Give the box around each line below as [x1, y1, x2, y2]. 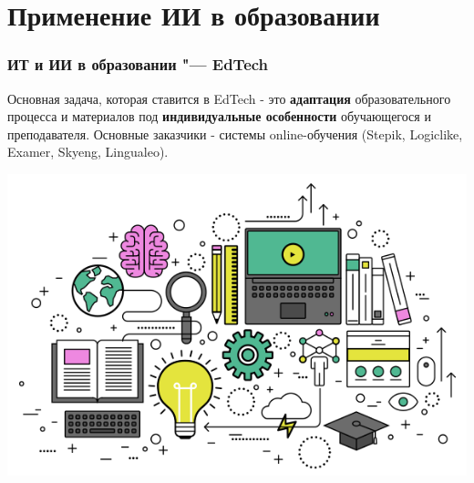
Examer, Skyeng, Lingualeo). [7, 142, 169, 161]
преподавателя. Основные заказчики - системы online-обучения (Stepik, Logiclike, [7, 124, 463, 143]
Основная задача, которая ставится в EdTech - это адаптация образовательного [7, 88, 451, 108]
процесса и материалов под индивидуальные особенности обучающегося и [7, 107, 431, 126]
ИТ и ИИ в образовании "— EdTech [7, 53, 269, 76]
